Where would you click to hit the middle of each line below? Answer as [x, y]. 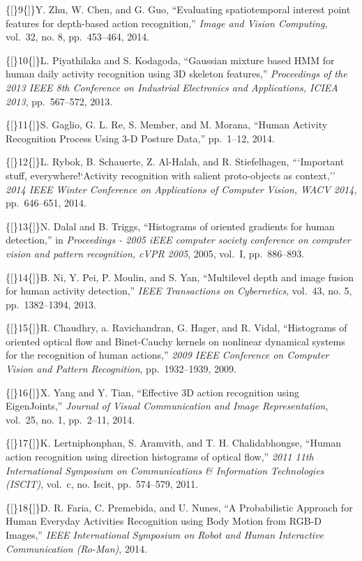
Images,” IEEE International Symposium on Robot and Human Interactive [165, 534]
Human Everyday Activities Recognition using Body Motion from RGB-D [164, 521]
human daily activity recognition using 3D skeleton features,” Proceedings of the [176, 74]
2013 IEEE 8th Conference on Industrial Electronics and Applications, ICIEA [172, 87]
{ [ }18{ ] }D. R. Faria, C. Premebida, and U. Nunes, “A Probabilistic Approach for [179, 507]
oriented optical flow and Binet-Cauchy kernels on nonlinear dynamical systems [175, 341]
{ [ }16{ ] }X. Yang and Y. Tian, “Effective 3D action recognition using [152, 392]
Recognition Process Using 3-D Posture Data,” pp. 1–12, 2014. [140, 138]
